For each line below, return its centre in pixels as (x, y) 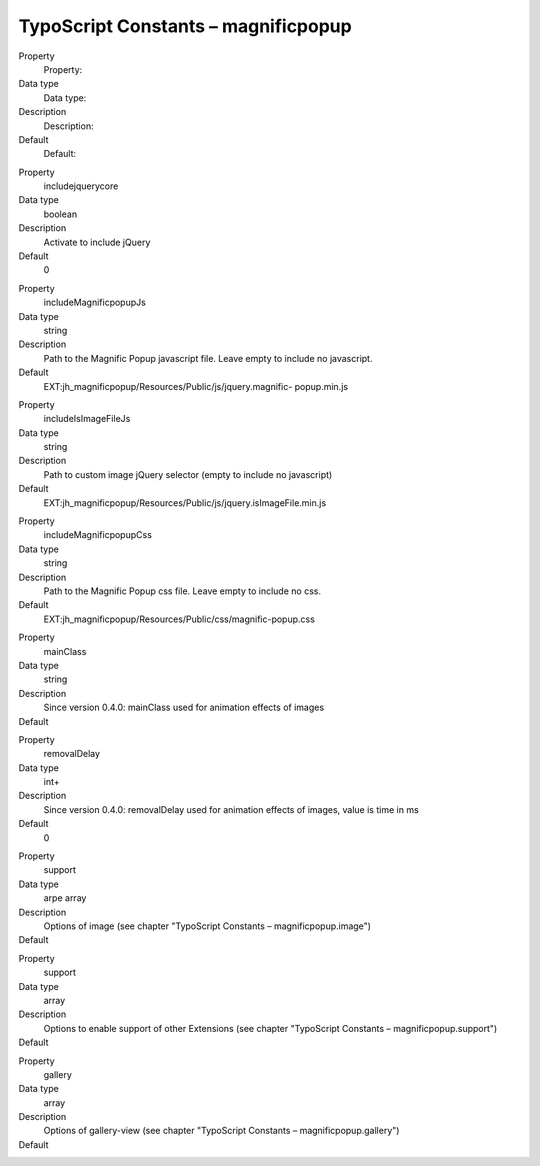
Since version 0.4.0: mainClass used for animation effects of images (184, 707)
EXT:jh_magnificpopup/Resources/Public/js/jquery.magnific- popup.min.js (196, 386)
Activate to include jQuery (97, 242)
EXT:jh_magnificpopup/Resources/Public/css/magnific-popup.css (179, 619)
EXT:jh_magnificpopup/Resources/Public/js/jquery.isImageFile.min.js (185, 502)
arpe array (65, 898)
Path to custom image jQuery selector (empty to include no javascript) (188, 474)
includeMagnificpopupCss (97, 535)
